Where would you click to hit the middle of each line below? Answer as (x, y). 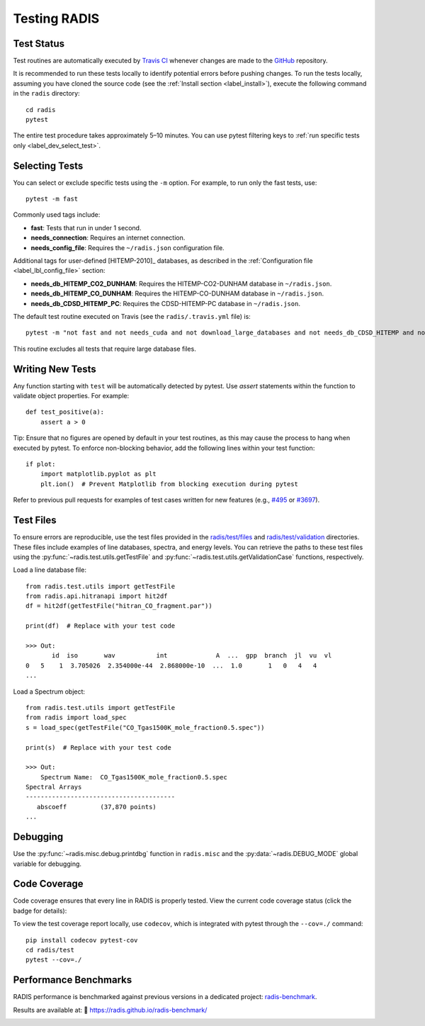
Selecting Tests (48, 165)
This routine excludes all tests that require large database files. (104, 349)
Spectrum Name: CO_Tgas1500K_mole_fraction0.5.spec (134, 777)
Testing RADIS (56, 18)
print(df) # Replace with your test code (101, 626)
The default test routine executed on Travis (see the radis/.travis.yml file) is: (132, 316)
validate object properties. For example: (71, 396)
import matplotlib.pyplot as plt (98, 474)
